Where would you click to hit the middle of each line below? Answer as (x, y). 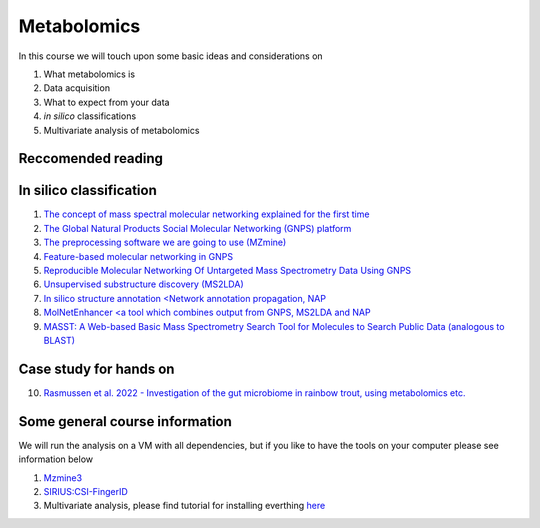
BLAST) (59, 340)
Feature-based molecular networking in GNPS (138, 256)
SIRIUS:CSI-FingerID (86, 491)
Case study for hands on (96, 368)
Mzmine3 (63, 477)
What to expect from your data (106, 102)
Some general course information (125, 421)
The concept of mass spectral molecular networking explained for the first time (206, 214)
